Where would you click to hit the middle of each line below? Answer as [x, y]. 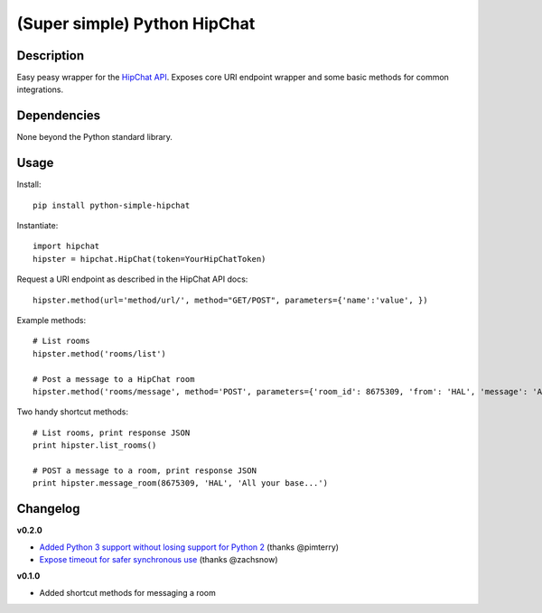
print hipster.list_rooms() [95, 446]
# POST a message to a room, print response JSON [145, 470]
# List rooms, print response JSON [112, 432]
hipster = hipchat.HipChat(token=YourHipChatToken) [150, 259]
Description [51, 56]
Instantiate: [37, 226]
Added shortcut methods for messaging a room [127, 592]
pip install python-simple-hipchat [112, 205]
